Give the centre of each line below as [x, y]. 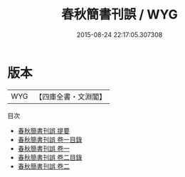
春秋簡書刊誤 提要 [43, 130]
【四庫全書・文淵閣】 [71, 97]
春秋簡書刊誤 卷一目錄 [50, 139]
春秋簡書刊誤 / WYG [120, 15]
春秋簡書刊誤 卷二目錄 [50, 157]
